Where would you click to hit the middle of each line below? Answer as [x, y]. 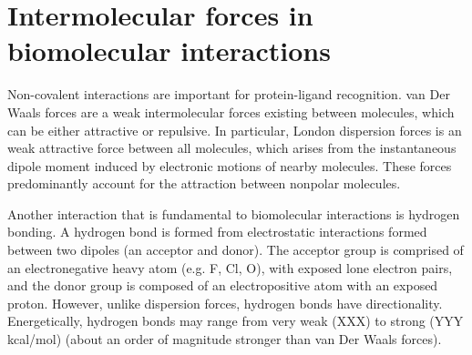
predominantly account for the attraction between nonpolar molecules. [204, 183]
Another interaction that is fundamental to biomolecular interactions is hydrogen [234, 213]
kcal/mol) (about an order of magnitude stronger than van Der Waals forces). [225, 339]
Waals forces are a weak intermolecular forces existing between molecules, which [231, 112]
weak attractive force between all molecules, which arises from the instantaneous [232, 148]
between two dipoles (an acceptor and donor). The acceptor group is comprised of [236, 250]
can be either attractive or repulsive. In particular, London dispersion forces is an [235, 130]
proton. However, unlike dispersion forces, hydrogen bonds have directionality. [225, 303]
